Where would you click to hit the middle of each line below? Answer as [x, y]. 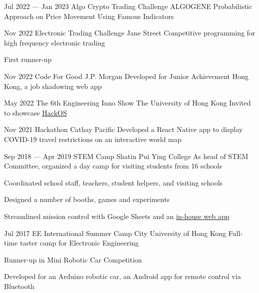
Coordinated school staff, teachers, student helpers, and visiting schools [113, 182]
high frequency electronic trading [54, 42]
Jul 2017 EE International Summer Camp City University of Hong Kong [115, 233]
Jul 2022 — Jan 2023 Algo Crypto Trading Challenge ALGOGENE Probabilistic [128, 6]
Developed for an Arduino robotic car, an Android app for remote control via [122, 276]
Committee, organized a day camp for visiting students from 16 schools [113, 166]
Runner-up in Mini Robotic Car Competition [73, 259]
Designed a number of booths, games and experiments [87, 199]
